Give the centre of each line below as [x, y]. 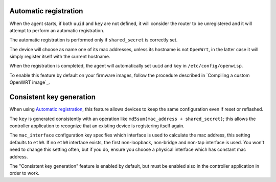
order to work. [24, 173]
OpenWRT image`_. [30, 82]
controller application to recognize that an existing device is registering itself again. [97, 126]
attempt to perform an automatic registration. [57, 30]
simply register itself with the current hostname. [60, 57]
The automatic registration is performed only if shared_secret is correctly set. [94, 40]
